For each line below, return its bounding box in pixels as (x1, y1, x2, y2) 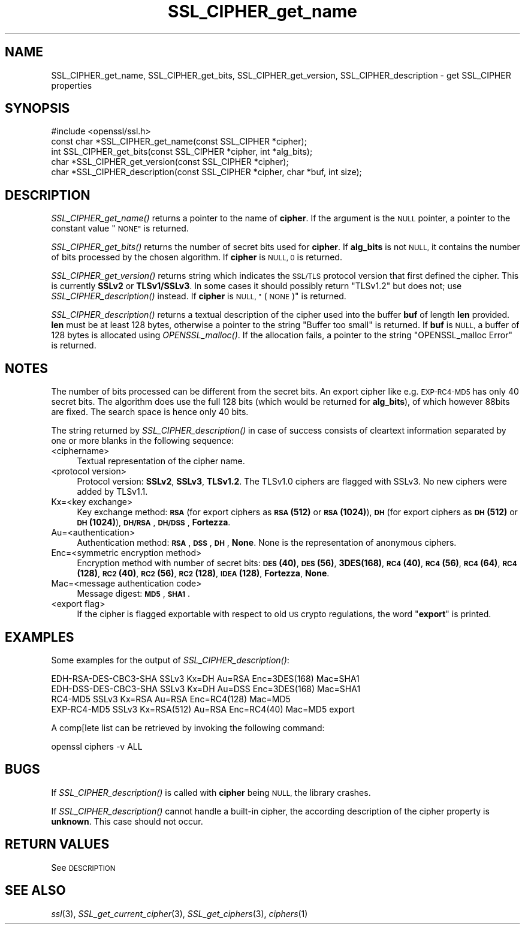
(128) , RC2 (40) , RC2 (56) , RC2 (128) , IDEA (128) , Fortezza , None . (77, 568, 330, 579)
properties (51, 80, 92, 91)
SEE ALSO (5, 883, 66, 898)
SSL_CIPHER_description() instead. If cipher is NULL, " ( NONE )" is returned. (51, 291, 346, 302)
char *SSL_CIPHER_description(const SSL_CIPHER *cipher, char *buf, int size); (51, 167, 362, 178)
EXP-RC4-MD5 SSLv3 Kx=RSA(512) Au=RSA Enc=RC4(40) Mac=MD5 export (51, 703, 355, 714)
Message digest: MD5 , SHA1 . (77, 588, 191, 599)
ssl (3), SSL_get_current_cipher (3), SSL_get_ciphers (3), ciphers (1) (51, 908, 308, 919)
